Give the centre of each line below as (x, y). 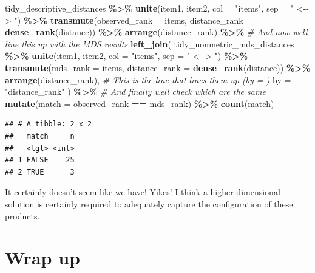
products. (22, 216)
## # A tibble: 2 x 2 (49, 124)
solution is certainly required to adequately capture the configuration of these (149, 203)
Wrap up (42, 257)
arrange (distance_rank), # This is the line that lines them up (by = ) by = (148, 79)
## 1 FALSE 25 (40, 160)
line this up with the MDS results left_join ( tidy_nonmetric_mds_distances (150, 43)
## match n (40, 136)
